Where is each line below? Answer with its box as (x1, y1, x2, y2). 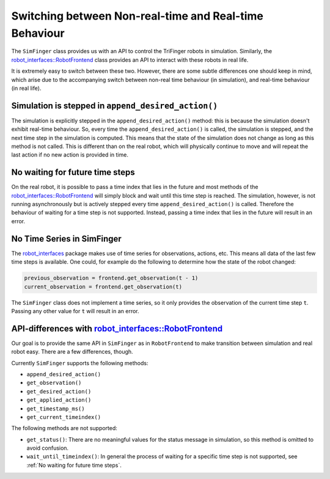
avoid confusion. (26, 444, 69, 452)
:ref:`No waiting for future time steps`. (26, 461, 122, 469)
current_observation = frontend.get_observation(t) (24, 283, 183, 290)
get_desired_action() (26, 388, 92, 395)
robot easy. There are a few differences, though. (11, 348, 134, 355)
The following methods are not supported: (11, 425, 117, 432)
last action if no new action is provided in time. (11, 151, 128, 158)
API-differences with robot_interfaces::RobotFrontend (11, 323, 223, 333)
